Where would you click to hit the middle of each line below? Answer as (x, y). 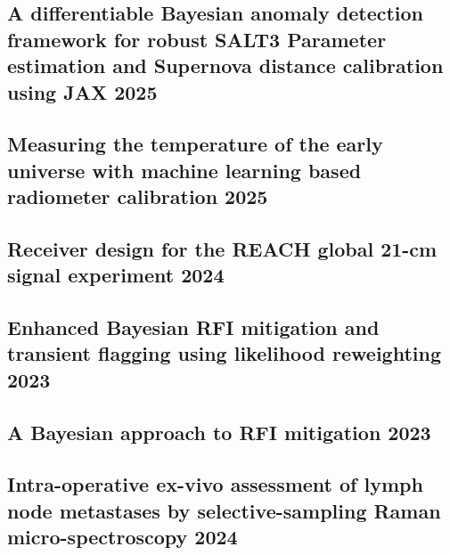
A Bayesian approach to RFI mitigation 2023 (219, 432)
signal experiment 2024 (116, 275)
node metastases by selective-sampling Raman (224, 510)
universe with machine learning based (184, 170)
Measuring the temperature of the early (195, 144)
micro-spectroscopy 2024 (123, 537)
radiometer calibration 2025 (138, 196)
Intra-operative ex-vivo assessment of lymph (215, 484)
